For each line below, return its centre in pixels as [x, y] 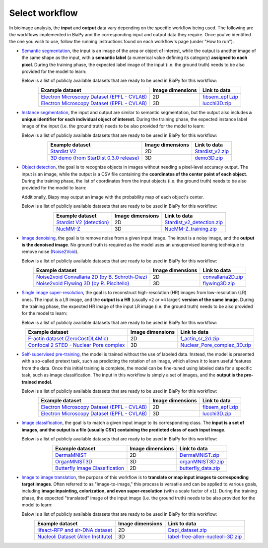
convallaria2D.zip [223, 277]
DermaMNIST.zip [200, 455]
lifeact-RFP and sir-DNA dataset [75, 530]
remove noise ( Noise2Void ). [50, 252]
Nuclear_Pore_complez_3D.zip [216, 345]
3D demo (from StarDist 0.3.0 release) [95, 158]
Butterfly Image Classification [90, 468]
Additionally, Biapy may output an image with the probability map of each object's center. [113, 197]
